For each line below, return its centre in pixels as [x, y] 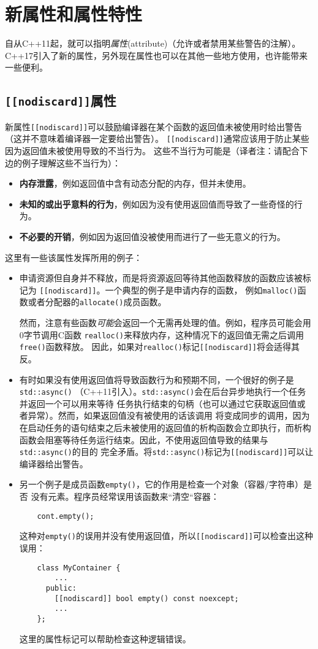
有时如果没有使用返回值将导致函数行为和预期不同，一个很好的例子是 [157, 379]
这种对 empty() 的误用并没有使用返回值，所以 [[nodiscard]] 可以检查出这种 [166, 536]
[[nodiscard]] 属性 [61, 100]
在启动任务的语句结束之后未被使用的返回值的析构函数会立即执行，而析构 [165, 427]
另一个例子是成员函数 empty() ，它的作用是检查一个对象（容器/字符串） [161, 484]
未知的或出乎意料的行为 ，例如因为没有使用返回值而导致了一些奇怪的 [157, 204]
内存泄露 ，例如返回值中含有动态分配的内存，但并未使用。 [135, 183]
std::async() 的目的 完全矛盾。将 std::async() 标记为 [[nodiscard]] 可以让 [166, 452]
